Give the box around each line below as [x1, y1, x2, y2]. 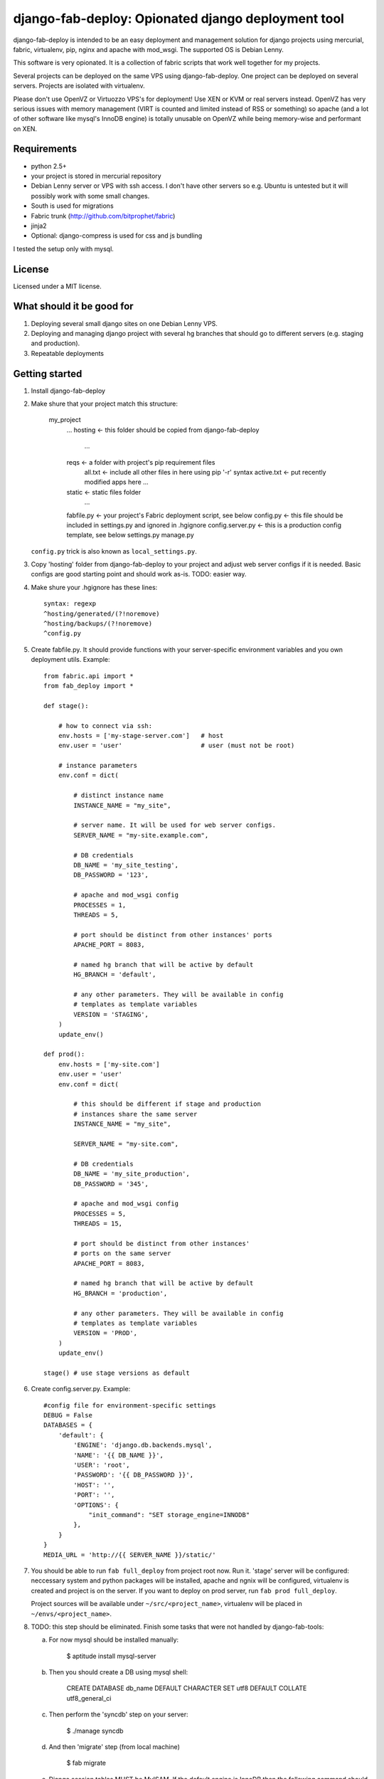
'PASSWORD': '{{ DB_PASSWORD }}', [73, 1471, 194, 1479]
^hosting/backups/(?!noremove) [43, 620, 153, 628]
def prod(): [43, 1050, 85, 1058]
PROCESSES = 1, [73, 901, 127, 909]
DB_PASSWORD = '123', [73, 871, 149, 879]
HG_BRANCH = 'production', [73, 1289, 168, 1297]
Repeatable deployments [31, 349, 105, 357]
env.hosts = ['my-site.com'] [58, 1060, 160, 1068]
